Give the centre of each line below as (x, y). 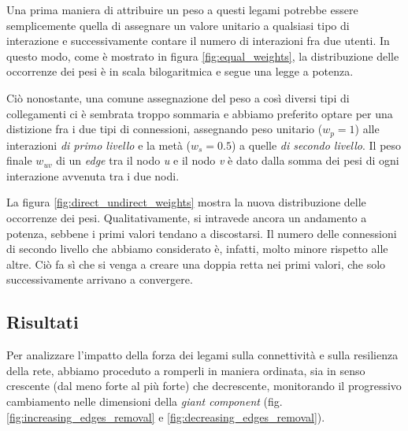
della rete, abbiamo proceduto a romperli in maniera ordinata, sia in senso (186, 370)
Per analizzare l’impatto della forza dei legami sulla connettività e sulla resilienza (202, 355)
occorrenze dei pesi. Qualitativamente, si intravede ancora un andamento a (187, 217)
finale (19, 160)
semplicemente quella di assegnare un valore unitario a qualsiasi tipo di (178, 25)
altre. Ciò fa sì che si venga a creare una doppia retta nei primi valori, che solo (196, 264)
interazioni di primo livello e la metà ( (99, 145)
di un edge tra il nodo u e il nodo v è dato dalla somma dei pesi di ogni (228, 160)
